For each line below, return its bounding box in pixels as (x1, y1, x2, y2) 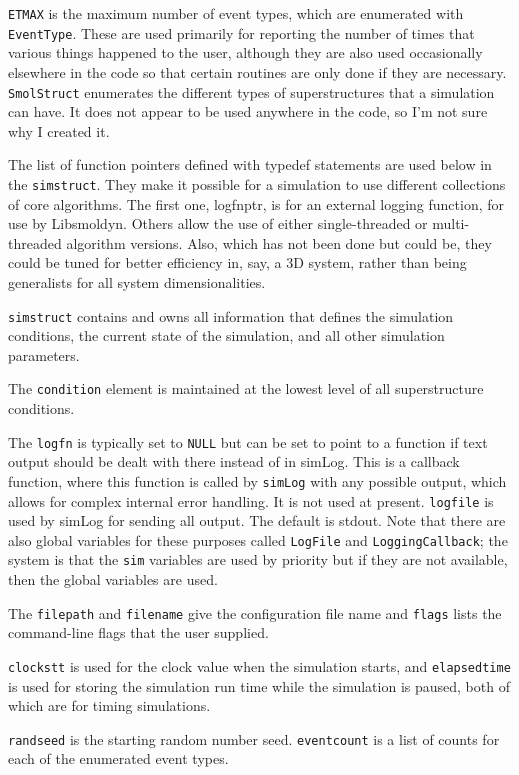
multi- (432, 213, 470, 234)
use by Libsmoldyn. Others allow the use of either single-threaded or (8, 213, 428, 234)
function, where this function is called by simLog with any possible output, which (8, 470, 507, 491)
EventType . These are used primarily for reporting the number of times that (8, 22, 475, 43)
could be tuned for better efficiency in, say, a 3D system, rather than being (8, 252, 467, 273)
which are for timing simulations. (8, 695, 211, 716)
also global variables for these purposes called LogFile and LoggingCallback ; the (8, 529, 508, 550)
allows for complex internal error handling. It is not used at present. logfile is (8, 490, 494, 511)
